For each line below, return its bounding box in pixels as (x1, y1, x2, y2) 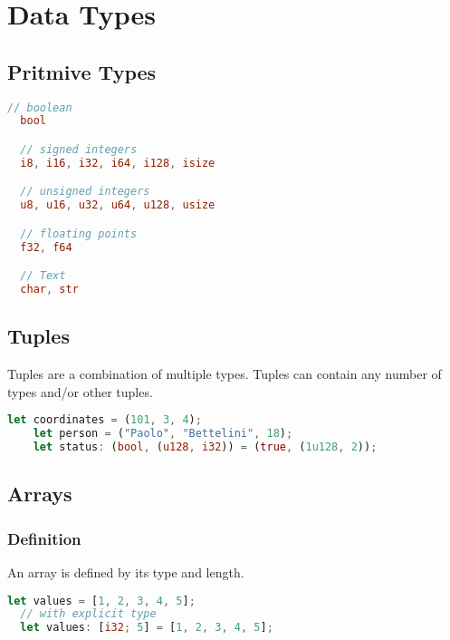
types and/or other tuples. (7, 382, 153, 401)
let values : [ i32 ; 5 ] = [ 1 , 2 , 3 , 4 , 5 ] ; (20, 621, 273, 635)
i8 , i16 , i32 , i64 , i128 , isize (20, 156, 215, 170)
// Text (20, 269, 66, 283)
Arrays (7, 480, 72, 508)
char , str (20, 283, 79, 296)
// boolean (7, 101, 72, 114)
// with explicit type (20, 607, 157, 621)
